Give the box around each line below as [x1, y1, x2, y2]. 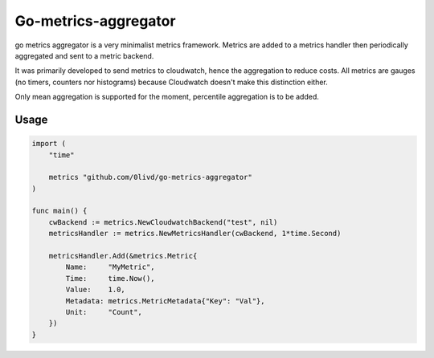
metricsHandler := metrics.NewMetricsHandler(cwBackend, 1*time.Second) [48, 229, 342, 238]
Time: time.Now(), [65, 274, 156, 283]
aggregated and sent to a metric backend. [14, 51, 154, 60]
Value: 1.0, [65, 285, 126, 295]
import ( [31, 139, 67, 148]
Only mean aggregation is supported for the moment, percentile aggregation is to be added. [14, 92, 319, 102]
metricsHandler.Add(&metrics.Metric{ [48, 251, 198, 261]
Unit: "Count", [65, 307, 142, 316]
